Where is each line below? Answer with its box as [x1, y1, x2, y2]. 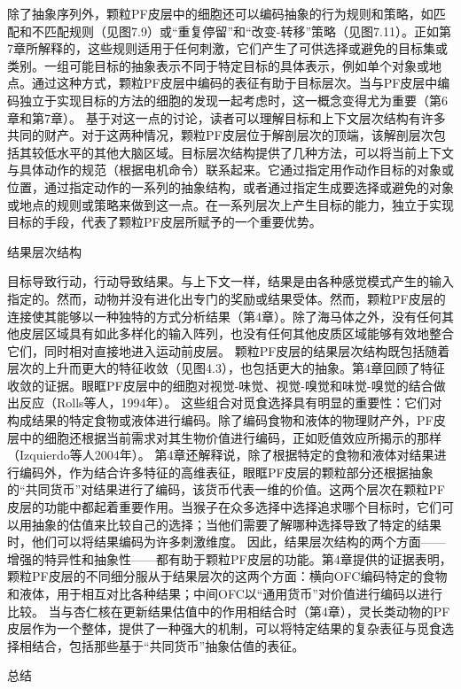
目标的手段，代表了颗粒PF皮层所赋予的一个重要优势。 [7, 213, 322, 231]
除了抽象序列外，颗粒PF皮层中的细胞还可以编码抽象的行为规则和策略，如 [7, 4, 434, 22]
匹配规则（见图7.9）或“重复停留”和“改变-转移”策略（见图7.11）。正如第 [43, 21, 451, 40]
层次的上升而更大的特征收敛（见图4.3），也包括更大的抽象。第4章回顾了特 [7, 359, 433, 377]
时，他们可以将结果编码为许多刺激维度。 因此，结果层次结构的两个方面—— [7, 532, 446, 551]
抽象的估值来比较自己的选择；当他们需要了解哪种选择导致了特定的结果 [31, 515, 441, 533]
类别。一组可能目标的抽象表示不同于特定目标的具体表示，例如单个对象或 [7, 56, 429, 74]
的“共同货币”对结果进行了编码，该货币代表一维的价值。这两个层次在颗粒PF [7, 480, 445, 499]
